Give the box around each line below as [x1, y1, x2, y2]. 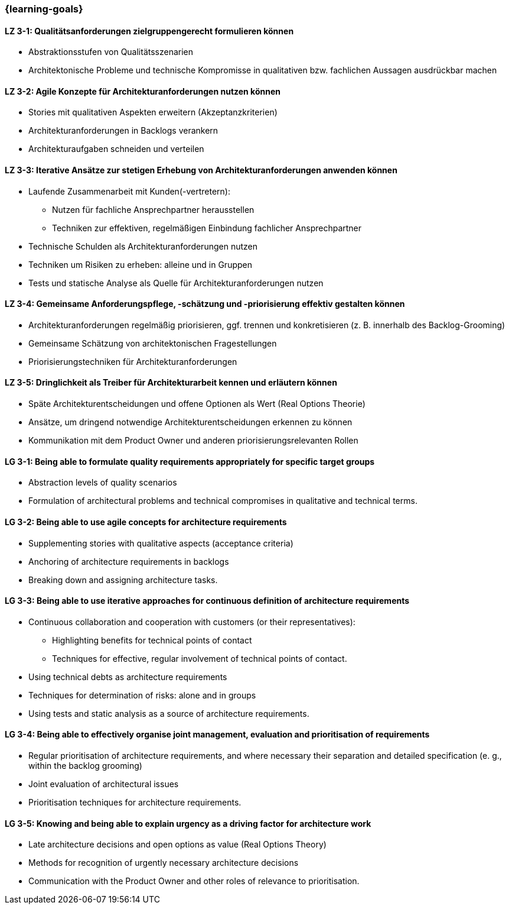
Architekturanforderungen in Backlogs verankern [28, 125, 218, 136]
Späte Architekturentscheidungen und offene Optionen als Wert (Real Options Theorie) [28, 399, 366, 409]
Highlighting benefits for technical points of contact [52, 635, 252, 645]
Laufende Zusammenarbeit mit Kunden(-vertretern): [28, 186, 230, 196]
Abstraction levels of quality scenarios [28, 477, 177, 488]
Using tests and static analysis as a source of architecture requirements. [28, 708, 309, 719]
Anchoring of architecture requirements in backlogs [28, 556, 229, 567]
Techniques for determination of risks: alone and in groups [28, 690, 256, 700]
